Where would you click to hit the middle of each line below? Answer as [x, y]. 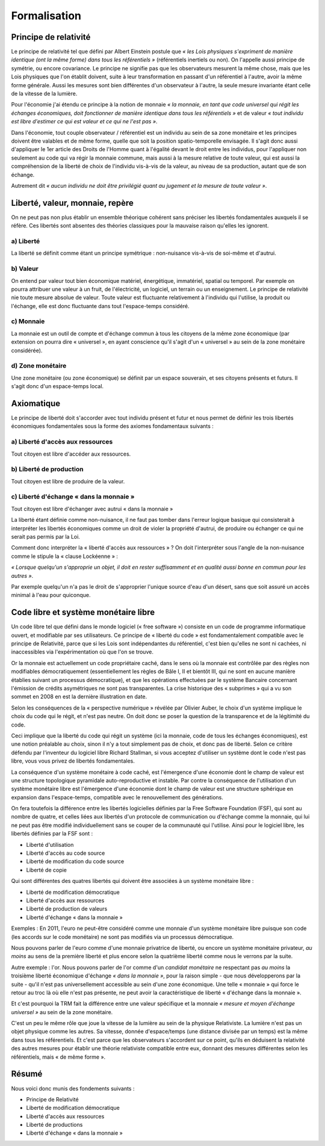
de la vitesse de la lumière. [44, 94]
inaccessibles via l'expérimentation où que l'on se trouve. [82, 652]
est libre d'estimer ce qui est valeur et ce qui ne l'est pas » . [84, 122]
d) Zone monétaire [39, 366]
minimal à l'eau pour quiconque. [51, 595]
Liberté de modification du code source [75, 861]
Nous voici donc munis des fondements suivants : [73, 1088]
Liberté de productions [54, 1125]
